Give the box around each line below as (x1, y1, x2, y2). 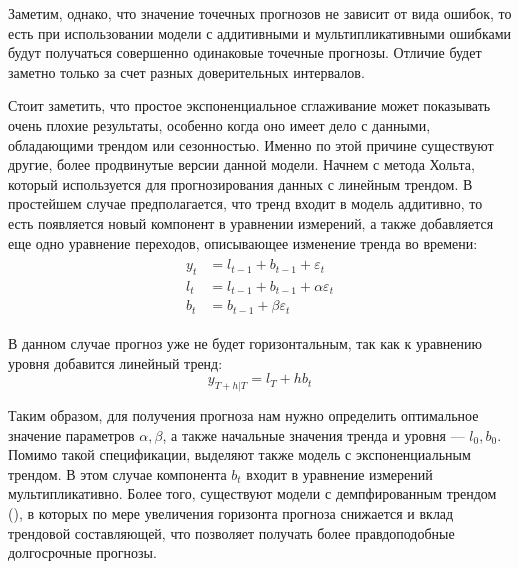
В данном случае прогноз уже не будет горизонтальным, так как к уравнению (8, 332, 483, 353)
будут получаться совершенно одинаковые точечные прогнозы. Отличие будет (8, 42, 482, 63)
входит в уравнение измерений (246, 463, 433, 484)
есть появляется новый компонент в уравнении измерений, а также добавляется (8, 212, 494, 233)
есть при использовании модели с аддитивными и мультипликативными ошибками (8, 22, 512, 43)
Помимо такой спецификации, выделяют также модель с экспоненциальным (8, 444, 471, 465)
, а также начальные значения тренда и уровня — (162, 424, 465, 445)
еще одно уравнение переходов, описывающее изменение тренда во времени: (8, 232, 478, 253)
